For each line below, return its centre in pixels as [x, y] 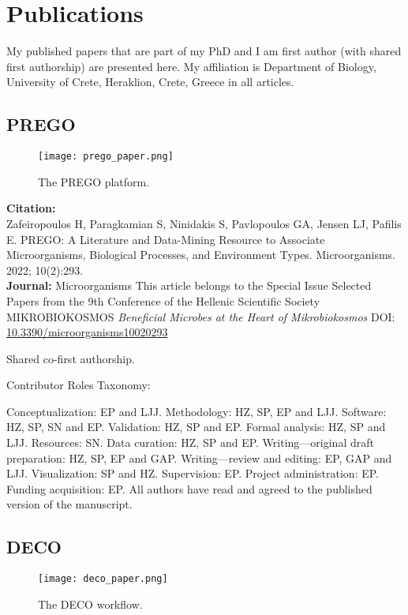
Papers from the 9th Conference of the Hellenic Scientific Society [163, 300]
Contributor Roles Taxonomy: [79, 385]
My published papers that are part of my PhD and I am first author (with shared [204, 51]
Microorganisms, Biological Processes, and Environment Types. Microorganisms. [201, 255]
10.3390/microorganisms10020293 [87, 332]
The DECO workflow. [90, 604]
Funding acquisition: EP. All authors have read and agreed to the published [189, 488]
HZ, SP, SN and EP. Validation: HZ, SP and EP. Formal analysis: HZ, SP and [196, 427]
